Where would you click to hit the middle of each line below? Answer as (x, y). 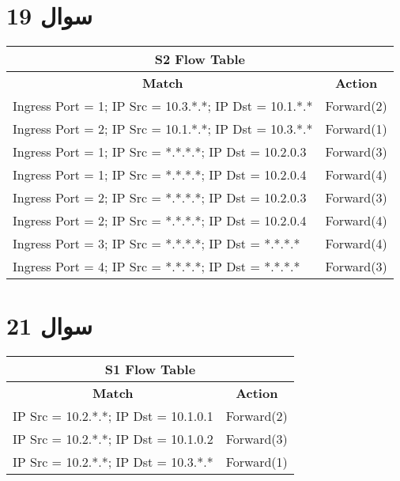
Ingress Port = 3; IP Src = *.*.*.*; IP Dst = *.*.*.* (157, 244)
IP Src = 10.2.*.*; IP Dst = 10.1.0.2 (113, 439)
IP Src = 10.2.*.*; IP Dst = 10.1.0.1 (113, 416)
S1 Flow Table (150, 369)
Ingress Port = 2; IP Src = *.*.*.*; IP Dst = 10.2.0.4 (160, 221)
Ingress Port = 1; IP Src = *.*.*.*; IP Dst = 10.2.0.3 (160, 152)
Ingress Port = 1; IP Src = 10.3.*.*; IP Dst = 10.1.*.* (163, 106)
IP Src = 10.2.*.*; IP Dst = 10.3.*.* (113, 462)
